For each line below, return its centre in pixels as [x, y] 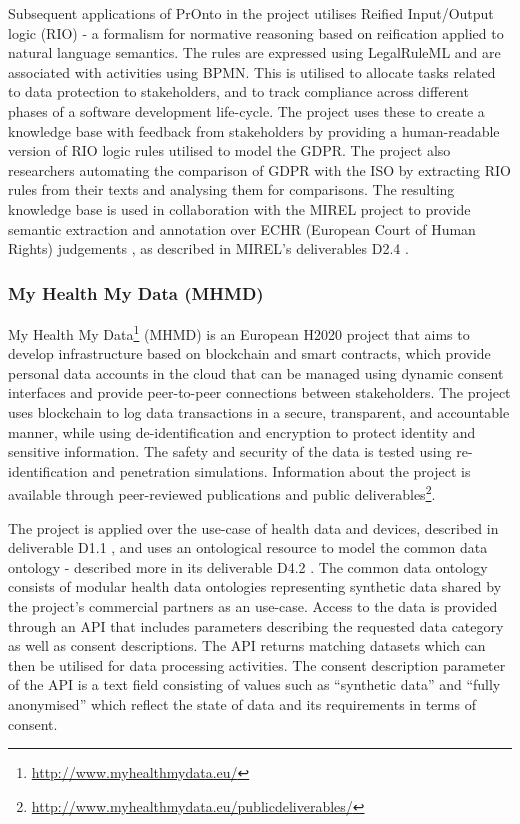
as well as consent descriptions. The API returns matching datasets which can [247, 645]
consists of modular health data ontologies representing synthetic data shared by [255, 586]
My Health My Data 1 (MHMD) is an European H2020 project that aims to [239, 332]
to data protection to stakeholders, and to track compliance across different [238, 91]
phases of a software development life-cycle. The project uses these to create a [246, 110]
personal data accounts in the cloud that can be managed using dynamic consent [256, 372]
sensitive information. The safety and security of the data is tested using [230, 451]
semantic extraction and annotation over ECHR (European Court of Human [242, 228]
